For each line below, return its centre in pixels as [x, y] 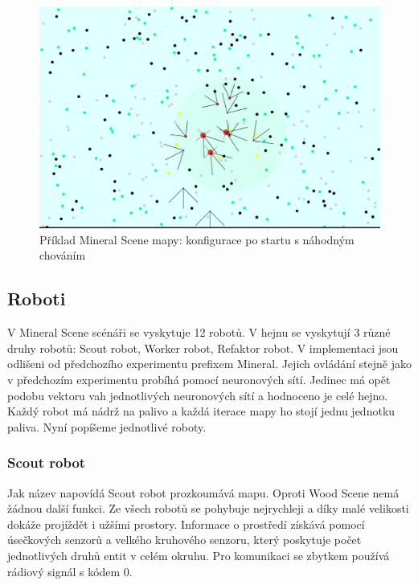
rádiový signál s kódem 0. [70, 571]
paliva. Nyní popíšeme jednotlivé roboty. [107, 426]
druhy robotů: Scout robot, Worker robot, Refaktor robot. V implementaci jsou [203, 348]
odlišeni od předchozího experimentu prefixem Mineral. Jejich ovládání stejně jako [209, 364]
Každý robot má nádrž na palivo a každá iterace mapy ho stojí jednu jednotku [201, 411]
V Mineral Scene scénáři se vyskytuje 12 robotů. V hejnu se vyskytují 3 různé [199, 332]
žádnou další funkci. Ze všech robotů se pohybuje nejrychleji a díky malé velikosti [208, 508]
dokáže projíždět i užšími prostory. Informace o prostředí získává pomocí [186, 524]
